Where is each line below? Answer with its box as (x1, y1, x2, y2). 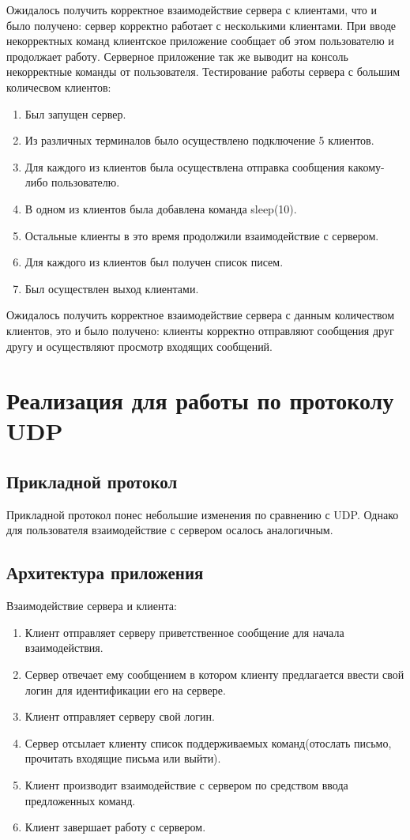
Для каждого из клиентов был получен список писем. (24, 254, 284, 270)
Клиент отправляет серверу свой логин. (24, 708, 215, 725)
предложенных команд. (24, 792, 136, 808)
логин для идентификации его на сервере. (24, 681, 226, 698)
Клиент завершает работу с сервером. (24, 819, 206, 835)
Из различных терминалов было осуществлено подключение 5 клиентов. (24, 132, 374, 149)
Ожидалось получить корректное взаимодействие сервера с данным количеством (6, 307, 395, 323)
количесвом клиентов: (6, 78, 111, 95)
